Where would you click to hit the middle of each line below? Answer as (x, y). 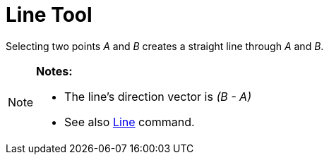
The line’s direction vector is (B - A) (158, 96)
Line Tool (49, 15)
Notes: (54, 71)
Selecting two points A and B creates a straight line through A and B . (165, 46)
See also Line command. (130, 122)
